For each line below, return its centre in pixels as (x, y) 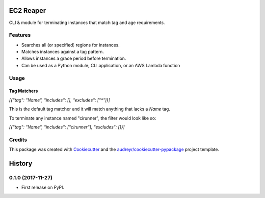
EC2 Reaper (27, 11)
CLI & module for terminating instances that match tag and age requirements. (87, 23)
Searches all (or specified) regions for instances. (70, 45)
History (21, 163)
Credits (18, 140)
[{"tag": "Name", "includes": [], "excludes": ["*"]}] (60, 100)
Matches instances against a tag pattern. (63, 52)
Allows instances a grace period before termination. (74, 58)
